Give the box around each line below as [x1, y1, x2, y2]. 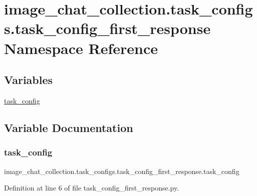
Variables [4, 72, 53, 87]
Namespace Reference [4, 37, 158, 58]
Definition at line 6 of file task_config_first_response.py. [4, 182, 179, 193]
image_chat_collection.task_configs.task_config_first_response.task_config [4, 165, 239, 176]
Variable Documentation [4, 119, 133, 135]
